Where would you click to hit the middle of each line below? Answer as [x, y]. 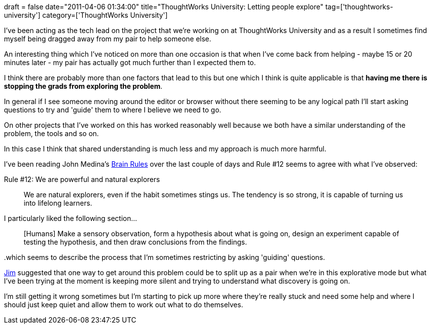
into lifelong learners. [58, 203]
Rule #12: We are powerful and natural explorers [82, 179]
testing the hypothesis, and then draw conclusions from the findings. [135, 242]
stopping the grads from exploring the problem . [83, 86]
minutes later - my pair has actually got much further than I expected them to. [130, 62]
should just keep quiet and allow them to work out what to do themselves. [124, 305]
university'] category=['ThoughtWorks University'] [86, 15]
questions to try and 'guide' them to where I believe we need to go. [113, 110]
